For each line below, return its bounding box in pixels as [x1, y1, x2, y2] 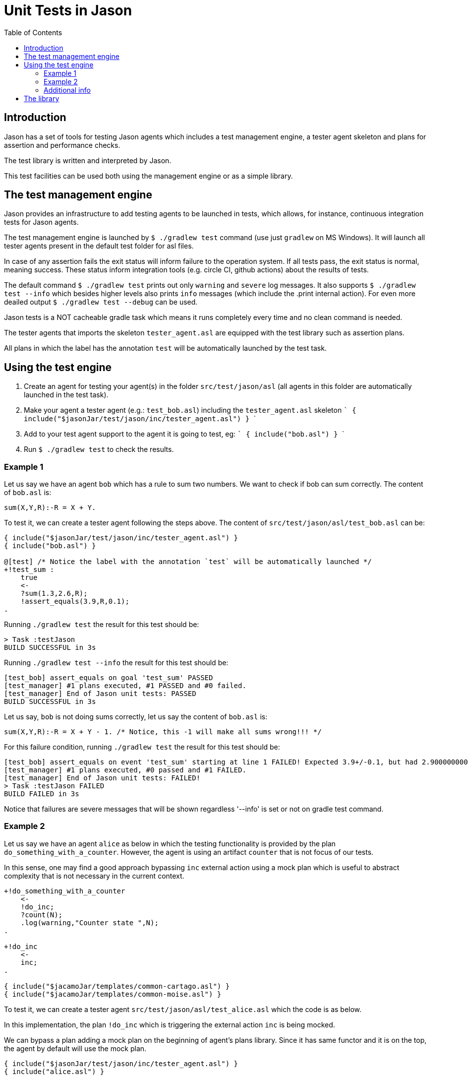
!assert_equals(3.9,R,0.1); [20, 597, 129, 606]
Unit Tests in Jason [4, 2, 132, 19]
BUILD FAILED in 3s [4, 790, 79, 798]
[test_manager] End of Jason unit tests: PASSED [4, 690, 196, 698]
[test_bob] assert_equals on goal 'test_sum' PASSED [4, 674, 213, 682]
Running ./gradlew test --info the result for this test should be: [4, 658, 229, 667]
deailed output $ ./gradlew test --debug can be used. [4, 298, 198, 307]
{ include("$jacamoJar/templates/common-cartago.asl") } [4, 982, 230, 990]
